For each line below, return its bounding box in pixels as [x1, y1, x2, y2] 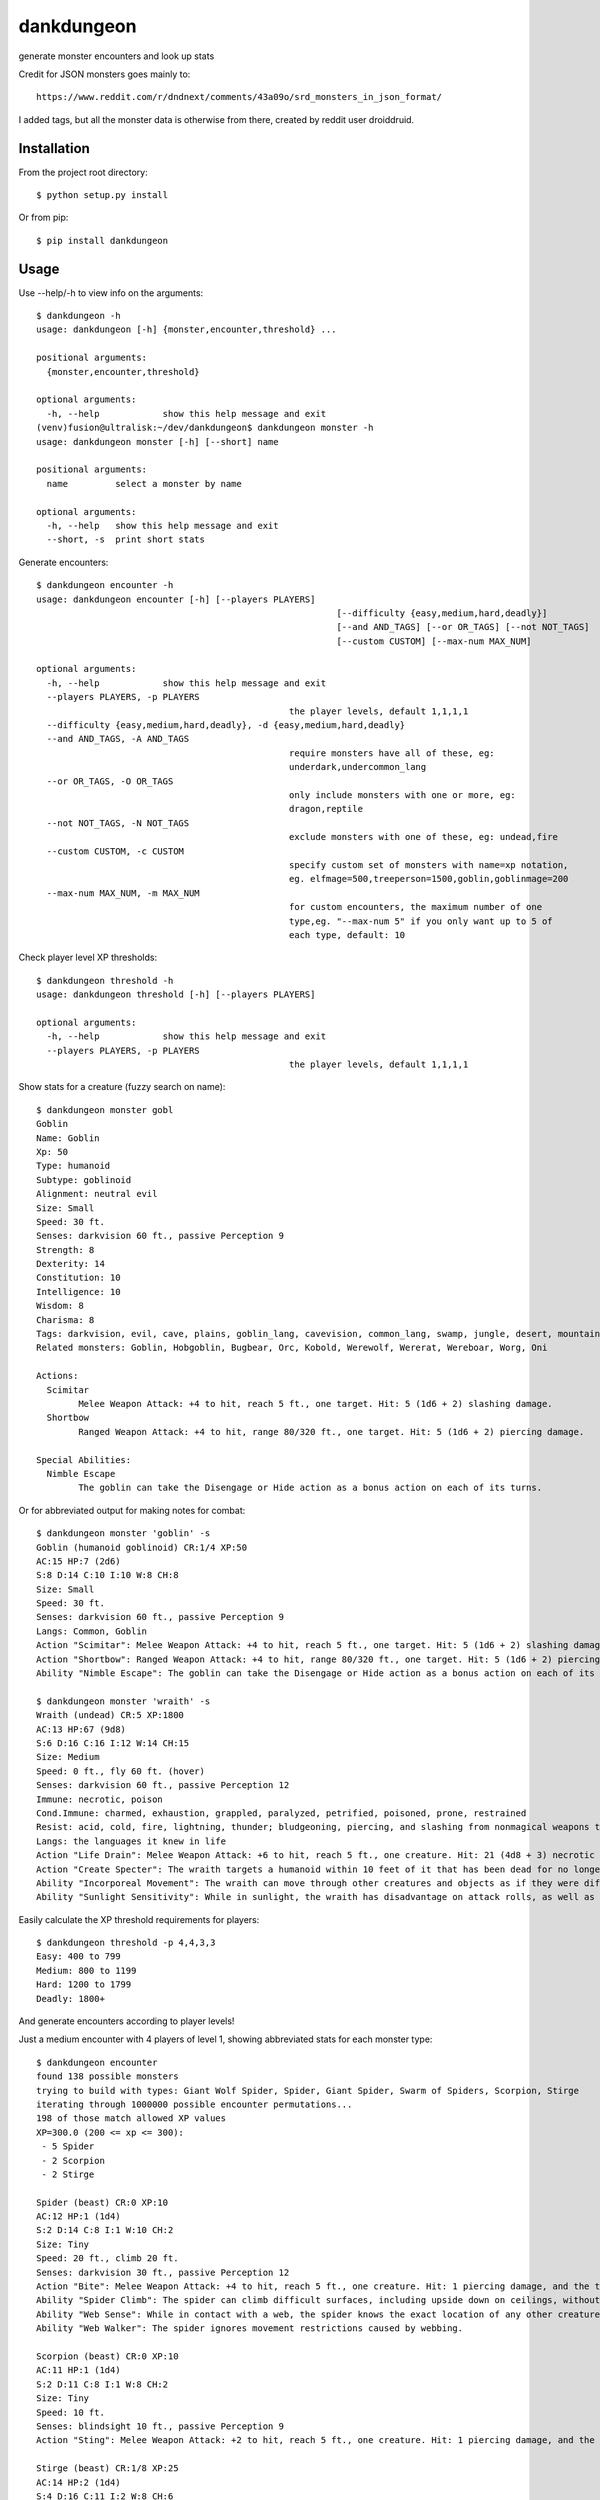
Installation [18, 140, 90, 157]
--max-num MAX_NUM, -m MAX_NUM [46, 887, 200, 899]
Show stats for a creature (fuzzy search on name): [18, 1081, 226, 1093]
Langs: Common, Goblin [36, 1625, 148, 1637]
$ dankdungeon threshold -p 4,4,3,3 [36, 1937, 216, 1949]
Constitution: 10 [36, 1272, 121, 1284]
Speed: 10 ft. [36, 2406, 105, 2418]
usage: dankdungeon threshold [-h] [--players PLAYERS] [36, 989, 316, 1000]
